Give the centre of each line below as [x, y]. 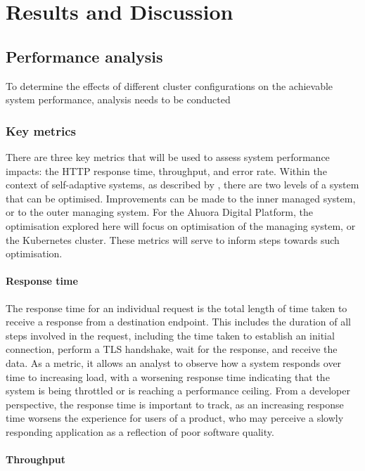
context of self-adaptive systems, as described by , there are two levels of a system [182, 185]
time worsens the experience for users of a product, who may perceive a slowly [175, 418]
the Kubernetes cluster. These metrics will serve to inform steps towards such [173, 239]
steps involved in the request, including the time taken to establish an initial [170, 335]
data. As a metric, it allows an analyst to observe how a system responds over [174, 362]
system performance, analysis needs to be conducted [118, 99]
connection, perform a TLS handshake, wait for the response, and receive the [172, 349]
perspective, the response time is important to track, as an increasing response [175, 404]
